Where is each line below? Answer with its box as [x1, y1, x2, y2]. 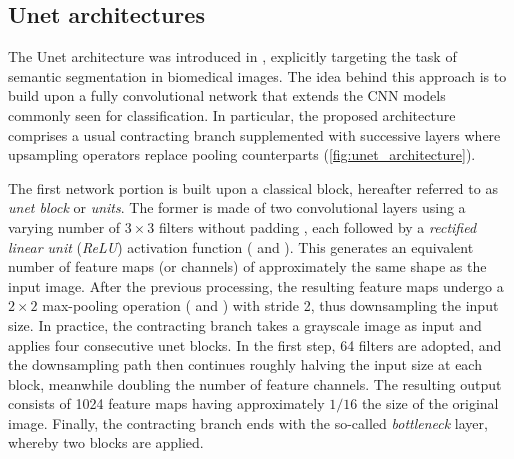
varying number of [8, 216, 121, 237]
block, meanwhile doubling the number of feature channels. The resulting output [8, 373, 502, 394]
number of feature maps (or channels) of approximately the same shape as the [8, 256, 487, 277]
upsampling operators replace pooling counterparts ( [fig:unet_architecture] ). [8, 144, 476, 165]
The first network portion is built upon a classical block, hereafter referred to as [8, 177, 498, 198]
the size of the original [361, 393, 499, 414]
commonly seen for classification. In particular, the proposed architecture [8, 104, 456, 125]
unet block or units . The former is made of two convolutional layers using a [8, 197, 466, 218]
